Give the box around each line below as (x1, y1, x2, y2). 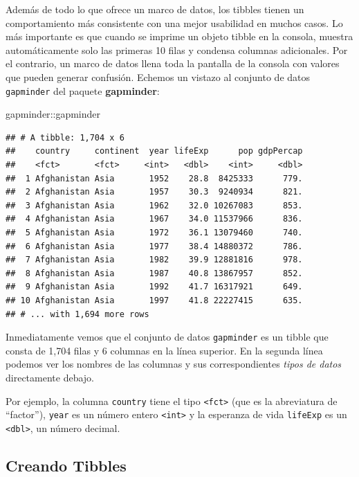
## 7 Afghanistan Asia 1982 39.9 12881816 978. (6, 255, 303, 265)
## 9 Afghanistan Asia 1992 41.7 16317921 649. (6, 282, 303, 292)
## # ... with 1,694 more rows (6, 309, 149, 319)
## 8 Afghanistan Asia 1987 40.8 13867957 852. (6, 268, 303, 278)
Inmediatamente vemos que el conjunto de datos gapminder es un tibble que (6, 330, 329, 344)
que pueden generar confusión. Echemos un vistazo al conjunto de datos (6, 69, 311, 84)
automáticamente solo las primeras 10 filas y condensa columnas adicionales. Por (6, 42, 348, 57)
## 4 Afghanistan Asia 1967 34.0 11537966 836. (6, 214, 303, 224)
